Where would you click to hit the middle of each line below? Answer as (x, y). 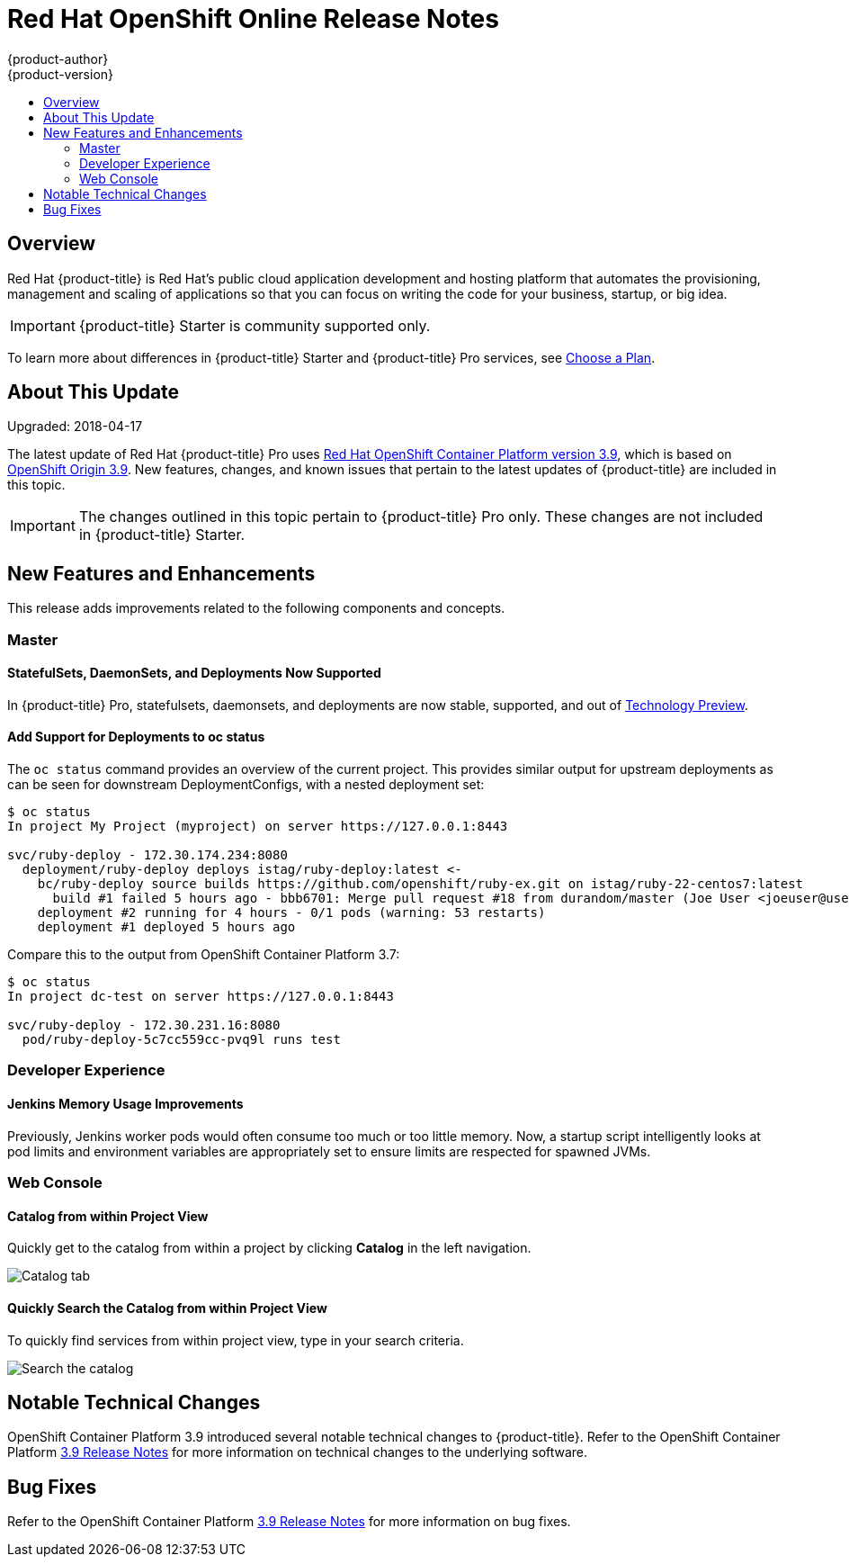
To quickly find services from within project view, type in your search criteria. (236, 1340)
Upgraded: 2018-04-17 (75, 427)
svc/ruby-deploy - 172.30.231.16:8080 (144, 1025)
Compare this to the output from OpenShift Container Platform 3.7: (204, 955)
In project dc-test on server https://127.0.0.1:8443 (201, 997)
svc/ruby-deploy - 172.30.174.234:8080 (147, 855)
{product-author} (58, 58)
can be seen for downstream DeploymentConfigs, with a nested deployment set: (246, 785)
